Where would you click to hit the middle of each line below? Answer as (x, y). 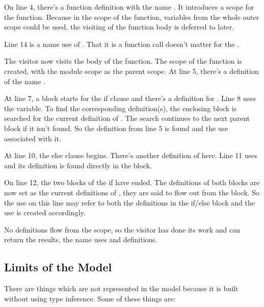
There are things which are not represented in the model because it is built (121, 288)
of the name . (25, 81)
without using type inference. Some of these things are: (90, 298)
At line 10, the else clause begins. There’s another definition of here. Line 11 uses (131, 155)
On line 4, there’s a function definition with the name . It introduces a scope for (129, 7)
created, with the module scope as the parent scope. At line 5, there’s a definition (131, 71)
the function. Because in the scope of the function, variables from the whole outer (132, 17)
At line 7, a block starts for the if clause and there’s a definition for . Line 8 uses (130, 98)
